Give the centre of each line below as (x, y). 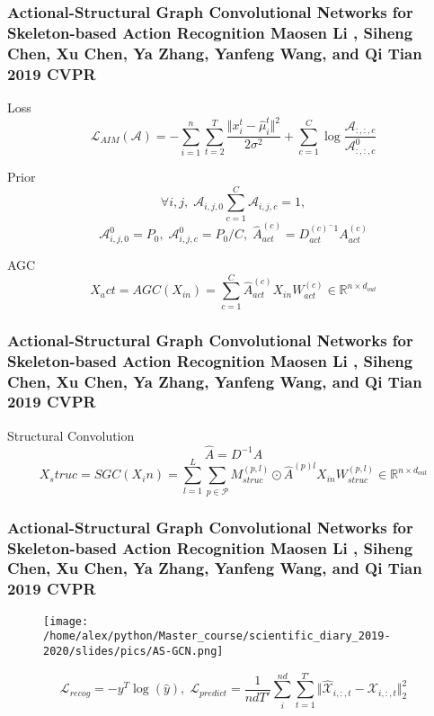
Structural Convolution (71, 435)
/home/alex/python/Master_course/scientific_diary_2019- (217, 636)
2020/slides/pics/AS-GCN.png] (133, 651)
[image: (66, 621)
